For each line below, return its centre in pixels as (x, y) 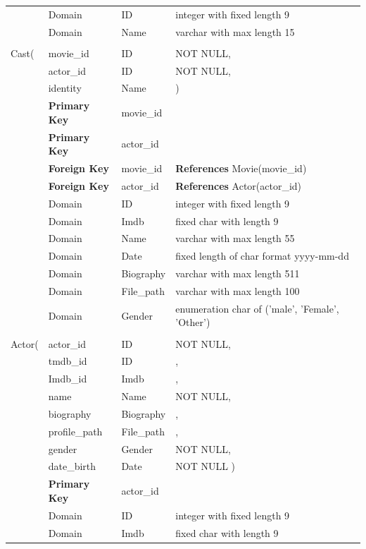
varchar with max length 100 (238, 291)
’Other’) (193, 322)
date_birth (72, 466)
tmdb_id (68, 361)
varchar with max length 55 (235, 238)
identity (65, 88)
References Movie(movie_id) (241, 168)
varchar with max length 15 (235, 31)
